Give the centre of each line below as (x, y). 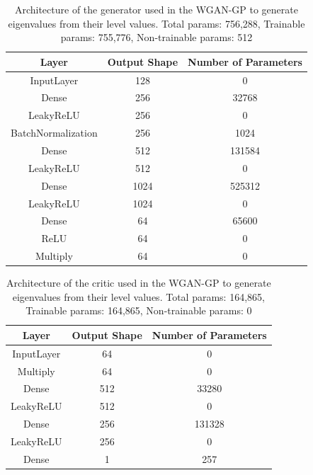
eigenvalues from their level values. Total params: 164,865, (138, 296)
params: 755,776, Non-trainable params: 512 (156, 37)
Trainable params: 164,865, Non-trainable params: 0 (139, 310)
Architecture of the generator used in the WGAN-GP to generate (156, 9)
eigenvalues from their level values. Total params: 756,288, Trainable (156, 23)
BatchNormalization (54, 133)
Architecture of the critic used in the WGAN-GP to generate (139, 283)
